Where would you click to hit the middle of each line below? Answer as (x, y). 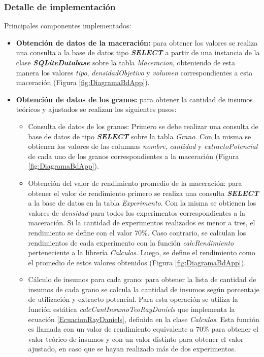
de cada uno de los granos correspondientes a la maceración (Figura (134, 156)
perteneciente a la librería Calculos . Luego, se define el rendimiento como (142, 252)
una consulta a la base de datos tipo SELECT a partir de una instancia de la (138, 52)
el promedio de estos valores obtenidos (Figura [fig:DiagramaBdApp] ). (137, 262)
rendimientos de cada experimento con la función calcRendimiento (131, 242)
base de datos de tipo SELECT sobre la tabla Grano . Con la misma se (140, 136)
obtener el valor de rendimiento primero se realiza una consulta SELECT (143, 193)
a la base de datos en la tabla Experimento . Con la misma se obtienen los (142, 203)
